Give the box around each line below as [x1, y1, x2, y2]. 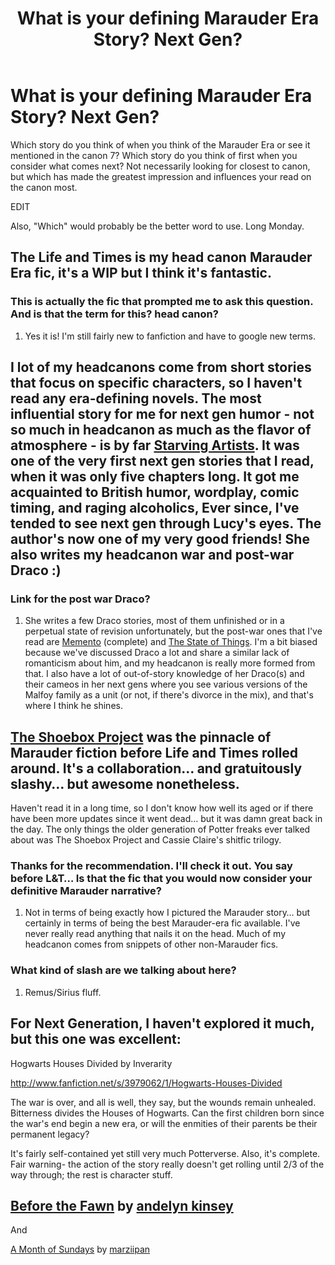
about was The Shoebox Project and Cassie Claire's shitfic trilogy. [10, 834, 282, 846]
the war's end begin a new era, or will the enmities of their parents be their [10, 1117, 318, 1129]
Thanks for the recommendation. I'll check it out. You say [10, 859, 293, 873]
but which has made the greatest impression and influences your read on [10, 170, 312, 182]
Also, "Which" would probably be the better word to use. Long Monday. [10, 220, 305, 232]
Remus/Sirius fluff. [24, 986, 102, 998]
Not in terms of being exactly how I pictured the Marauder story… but [24, 907, 311, 919]
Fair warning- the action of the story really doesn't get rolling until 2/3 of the [10, 1158, 325, 1170]
